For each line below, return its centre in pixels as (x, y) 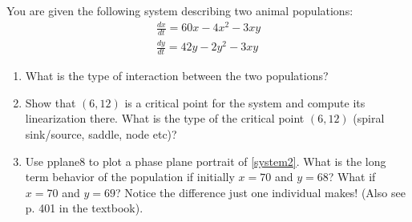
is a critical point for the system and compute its (245, 102)
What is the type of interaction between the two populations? (177, 76)
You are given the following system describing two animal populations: (180, 10)
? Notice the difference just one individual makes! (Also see (260, 192)
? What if (352, 177)
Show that (50, 102)
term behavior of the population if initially (130, 177)
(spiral (369, 118)
